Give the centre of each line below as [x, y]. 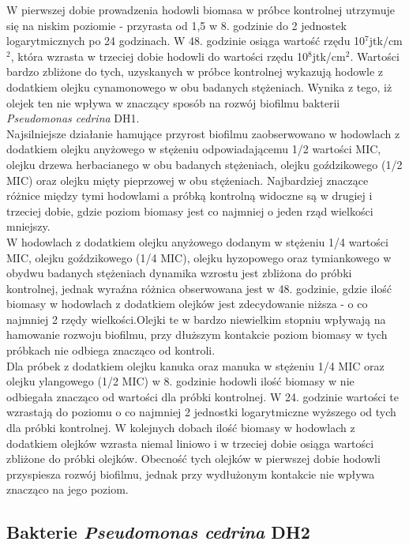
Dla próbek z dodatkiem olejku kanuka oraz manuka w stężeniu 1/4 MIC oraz [195, 365]
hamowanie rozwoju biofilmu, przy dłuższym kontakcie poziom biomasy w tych [197, 335]
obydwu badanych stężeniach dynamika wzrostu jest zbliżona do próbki [179, 273]
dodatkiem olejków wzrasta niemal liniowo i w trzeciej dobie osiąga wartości [190, 443]
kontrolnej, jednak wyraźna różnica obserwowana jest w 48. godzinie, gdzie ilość [199, 288]
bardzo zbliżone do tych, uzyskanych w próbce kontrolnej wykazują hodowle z [195, 71]
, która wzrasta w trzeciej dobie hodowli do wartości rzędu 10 [159, 56]
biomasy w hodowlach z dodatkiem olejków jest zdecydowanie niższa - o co [187, 304]
